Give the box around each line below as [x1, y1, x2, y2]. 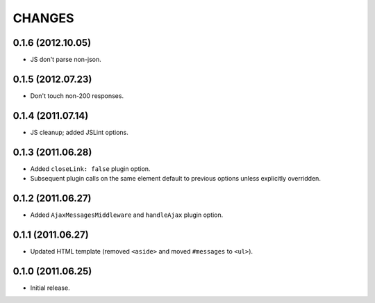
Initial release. [30, 284, 70, 292]
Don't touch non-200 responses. [30, 91, 124, 100]
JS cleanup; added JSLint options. [30, 128, 128, 136]
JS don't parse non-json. [30, 56, 102, 64]
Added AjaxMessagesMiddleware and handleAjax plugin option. [30, 211, 224, 219]
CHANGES [12, 10, 74, 26]
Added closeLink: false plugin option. [30, 164, 151, 173]
